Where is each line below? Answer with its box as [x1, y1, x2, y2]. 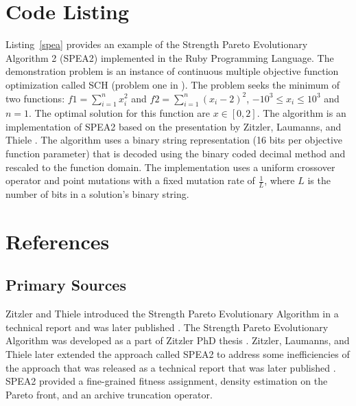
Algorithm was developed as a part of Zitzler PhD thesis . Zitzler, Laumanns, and [5, 333, 350, 348]
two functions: [5, 91, 65, 105]
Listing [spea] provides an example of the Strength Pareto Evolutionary [5, 37, 308, 52]
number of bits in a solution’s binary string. [5, 187, 189, 201]
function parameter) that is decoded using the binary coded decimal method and [5, 146, 346, 161]
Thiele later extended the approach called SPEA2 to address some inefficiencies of [5, 347, 350, 361]
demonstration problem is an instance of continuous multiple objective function [5, 64, 339, 78]
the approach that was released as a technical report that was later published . [5, 360, 336, 374]
